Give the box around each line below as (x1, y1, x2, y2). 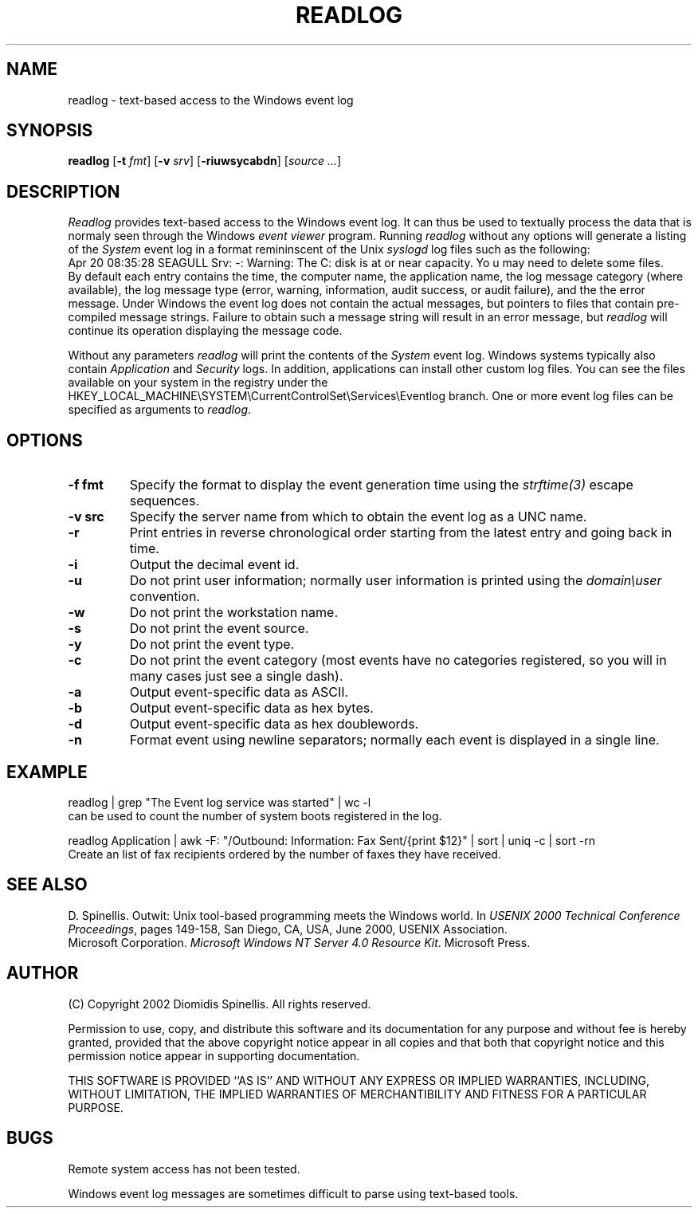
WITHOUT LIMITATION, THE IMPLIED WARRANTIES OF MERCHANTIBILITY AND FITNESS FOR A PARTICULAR (68, 1086, 647, 1101)
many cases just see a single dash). (129, 668, 343, 685)
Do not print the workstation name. (129, 604, 339, 621)
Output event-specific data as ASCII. (129, 684, 349, 701)
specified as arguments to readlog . (68, 403, 252, 417)
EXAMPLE (6, 761, 88, 782)
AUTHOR (6, 963, 79, 984)
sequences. (129, 493, 200, 509)
